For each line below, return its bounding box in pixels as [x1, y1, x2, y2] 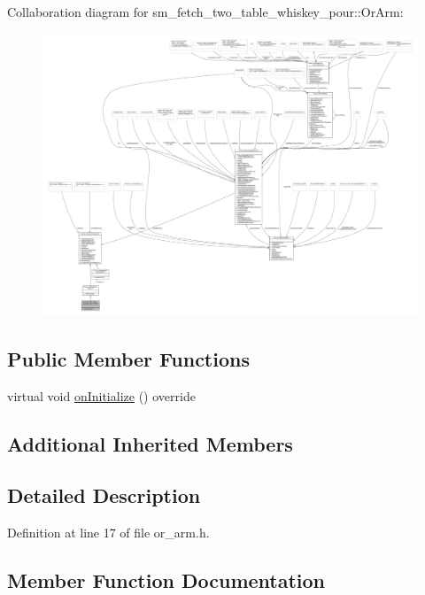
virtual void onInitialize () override [7, 386, 196, 405]
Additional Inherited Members [7, 429, 293, 457]
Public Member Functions [7, 344, 250, 372]
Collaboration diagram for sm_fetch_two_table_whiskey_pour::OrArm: [7, 3, 404, 20]
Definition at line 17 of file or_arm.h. [7, 523, 210, 542]
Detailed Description [7, 482, 201, 509]
